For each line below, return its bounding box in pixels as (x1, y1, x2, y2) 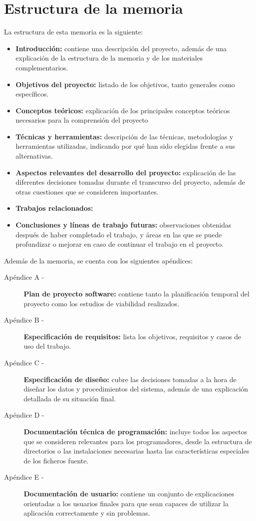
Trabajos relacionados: (15, 203, 93, 213)
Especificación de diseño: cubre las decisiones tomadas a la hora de (24, 374, 237, 384)
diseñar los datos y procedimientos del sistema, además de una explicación (24, 384, 248, 394)
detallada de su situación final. (24, 393, 116, 403)
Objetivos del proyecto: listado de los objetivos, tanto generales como (15, 79, 235, 89)
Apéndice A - (4, 272, 44, 282)
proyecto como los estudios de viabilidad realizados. (24, 298, 180, 308)
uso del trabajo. (24, 341, 71, 351)
